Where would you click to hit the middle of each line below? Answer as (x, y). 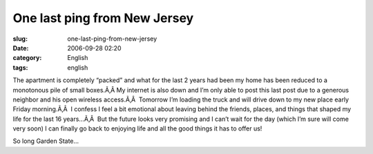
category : (27, 58)
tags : (20, 67)
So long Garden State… (46, 141)
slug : (20, 39)
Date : (21, 48)
